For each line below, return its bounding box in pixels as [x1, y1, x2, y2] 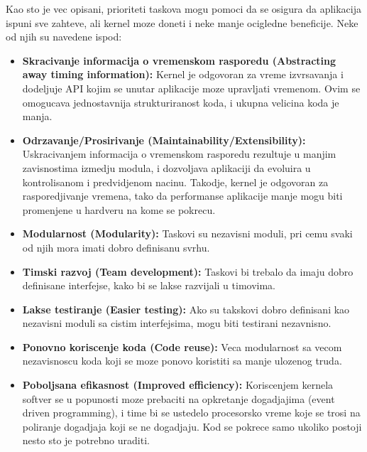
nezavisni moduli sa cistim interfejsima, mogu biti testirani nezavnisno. [22, 316, 332, 330]
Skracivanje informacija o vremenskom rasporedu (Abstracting [22, 53, 336, 68]
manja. [22, 109, 53, 124]
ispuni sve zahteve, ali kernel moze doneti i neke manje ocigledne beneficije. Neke [6, 15, 358, 30]
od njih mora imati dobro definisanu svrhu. [22, 240, 210, 254]
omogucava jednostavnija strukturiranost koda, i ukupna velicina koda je [22, 95, 339, 109]
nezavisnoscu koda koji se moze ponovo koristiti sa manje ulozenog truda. [22, 353, 342, 368]
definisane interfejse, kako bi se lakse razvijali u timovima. [22, 278, 276, 293]
